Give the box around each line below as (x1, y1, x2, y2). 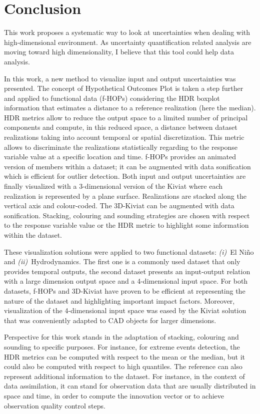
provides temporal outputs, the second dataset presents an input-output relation (4, 266, 250, 276)
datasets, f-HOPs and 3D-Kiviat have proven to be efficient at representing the (4, 285, 245, 296)
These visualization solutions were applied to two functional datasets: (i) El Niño (4, 246, 254, 257)
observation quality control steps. (4, 400, 105, 411)
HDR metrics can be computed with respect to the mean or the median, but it (4, 351, 245, 362)
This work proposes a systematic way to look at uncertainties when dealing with (4, 27, 250, 37)
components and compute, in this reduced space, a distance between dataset (4, 122, 237, 132)
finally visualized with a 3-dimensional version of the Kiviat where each (4, 181, 223, 191)
